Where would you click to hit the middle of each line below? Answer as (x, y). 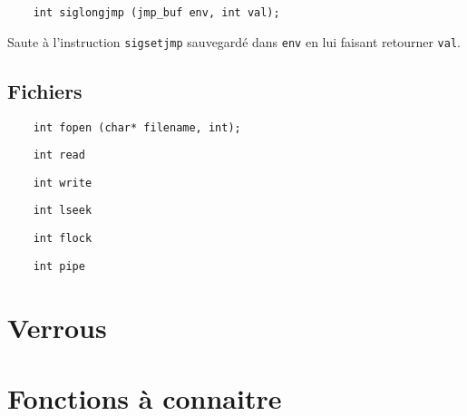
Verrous (57, 327)
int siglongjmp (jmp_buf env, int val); (156, 13)
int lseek (63, 211)
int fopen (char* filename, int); (137, 127)
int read (59, 155)
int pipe (59, 266)
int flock (63, 239)
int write (63, 183)
